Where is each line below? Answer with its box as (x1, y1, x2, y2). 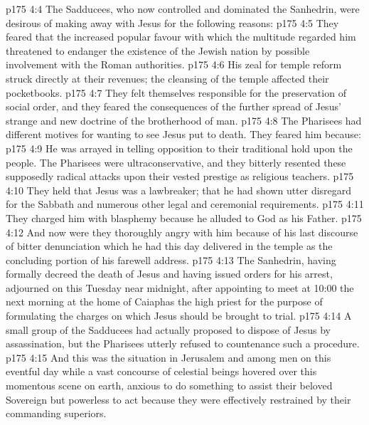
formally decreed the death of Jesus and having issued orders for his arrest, (6, 266, 333, 281)
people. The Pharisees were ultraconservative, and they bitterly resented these (6, 154, 346, 169)
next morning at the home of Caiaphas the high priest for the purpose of (6, 294, 323, 309)
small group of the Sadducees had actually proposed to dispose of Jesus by (6, 322, 331, 337)
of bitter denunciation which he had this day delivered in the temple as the (6, 238, 333, 253)
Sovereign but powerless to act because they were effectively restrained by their (6, 392, 351, 406)
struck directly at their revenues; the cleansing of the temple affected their (6, 70, 329, 85)
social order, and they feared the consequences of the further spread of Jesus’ (6, 99, 341, 114)
